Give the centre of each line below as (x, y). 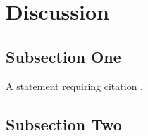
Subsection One (63, 56)
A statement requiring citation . (75, 86)
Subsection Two (64, 124)
